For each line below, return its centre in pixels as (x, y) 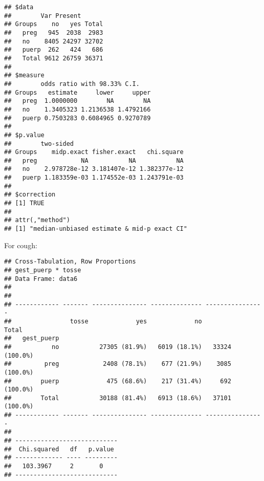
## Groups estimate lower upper (78, 92)
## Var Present (43, 16)
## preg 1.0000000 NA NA (78, 101)
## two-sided (39, 144)
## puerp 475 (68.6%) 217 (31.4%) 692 (118, 381)
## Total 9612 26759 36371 (54, 58)
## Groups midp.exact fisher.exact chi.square (94, 152)
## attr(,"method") (37, 220)
